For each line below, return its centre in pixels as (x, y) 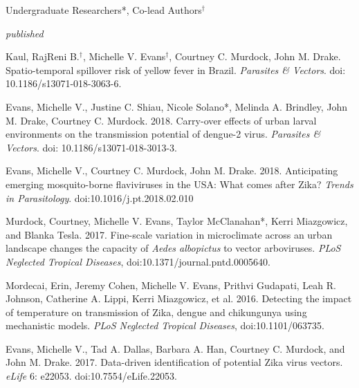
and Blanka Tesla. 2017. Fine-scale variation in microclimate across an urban (169, 234)
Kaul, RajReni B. (43, 56)
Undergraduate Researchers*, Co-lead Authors (104, 10)
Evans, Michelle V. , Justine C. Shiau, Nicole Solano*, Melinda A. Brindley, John (177, 106)
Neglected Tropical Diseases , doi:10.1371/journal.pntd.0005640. (138, 261)
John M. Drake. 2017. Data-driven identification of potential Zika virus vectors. (174, 362)
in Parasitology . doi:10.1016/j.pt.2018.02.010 (100, 197)
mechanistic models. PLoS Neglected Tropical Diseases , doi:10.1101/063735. (165, 325)
